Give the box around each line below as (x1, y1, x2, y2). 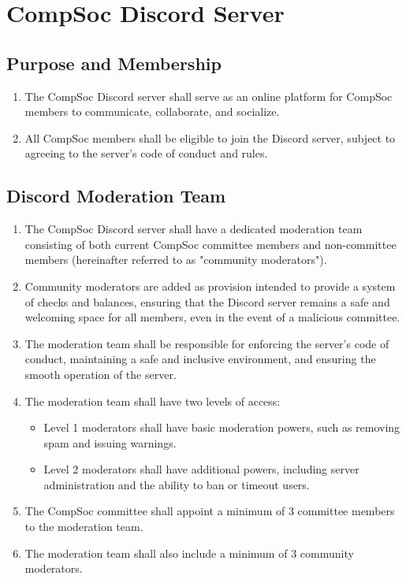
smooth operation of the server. (24, 366, 177, 382)
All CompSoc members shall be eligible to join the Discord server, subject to (24, 129, 396, 146)
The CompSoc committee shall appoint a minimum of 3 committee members (24, 503, 395, 519)
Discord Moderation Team (6, 184, 226, 208)
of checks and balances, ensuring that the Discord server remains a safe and (24, 293, 390, 310)
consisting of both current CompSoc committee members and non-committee (24, 236, 397, 252)
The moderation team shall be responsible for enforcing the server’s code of (24, 335, 389, 351)
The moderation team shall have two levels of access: (24, 392, 281, 409)
